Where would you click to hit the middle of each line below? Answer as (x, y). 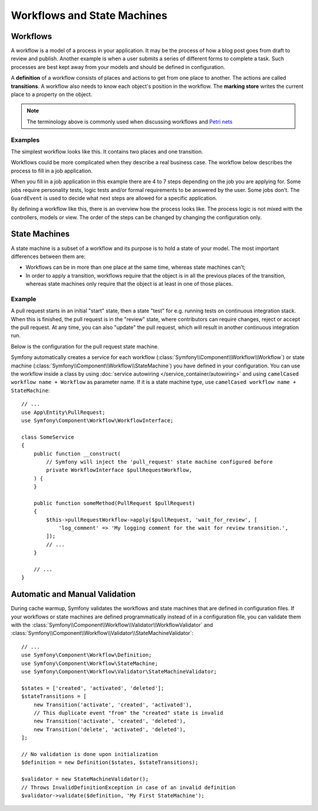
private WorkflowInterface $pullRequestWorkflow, (119, 470)
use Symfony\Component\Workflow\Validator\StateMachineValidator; (119, 672)
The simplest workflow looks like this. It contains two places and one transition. (107, 151)
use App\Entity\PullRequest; (63, 412)
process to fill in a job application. (52, 171)
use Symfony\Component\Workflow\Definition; (87, 655)
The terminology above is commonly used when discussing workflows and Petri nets (130, 122)
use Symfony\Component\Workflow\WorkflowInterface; (97, 420)
